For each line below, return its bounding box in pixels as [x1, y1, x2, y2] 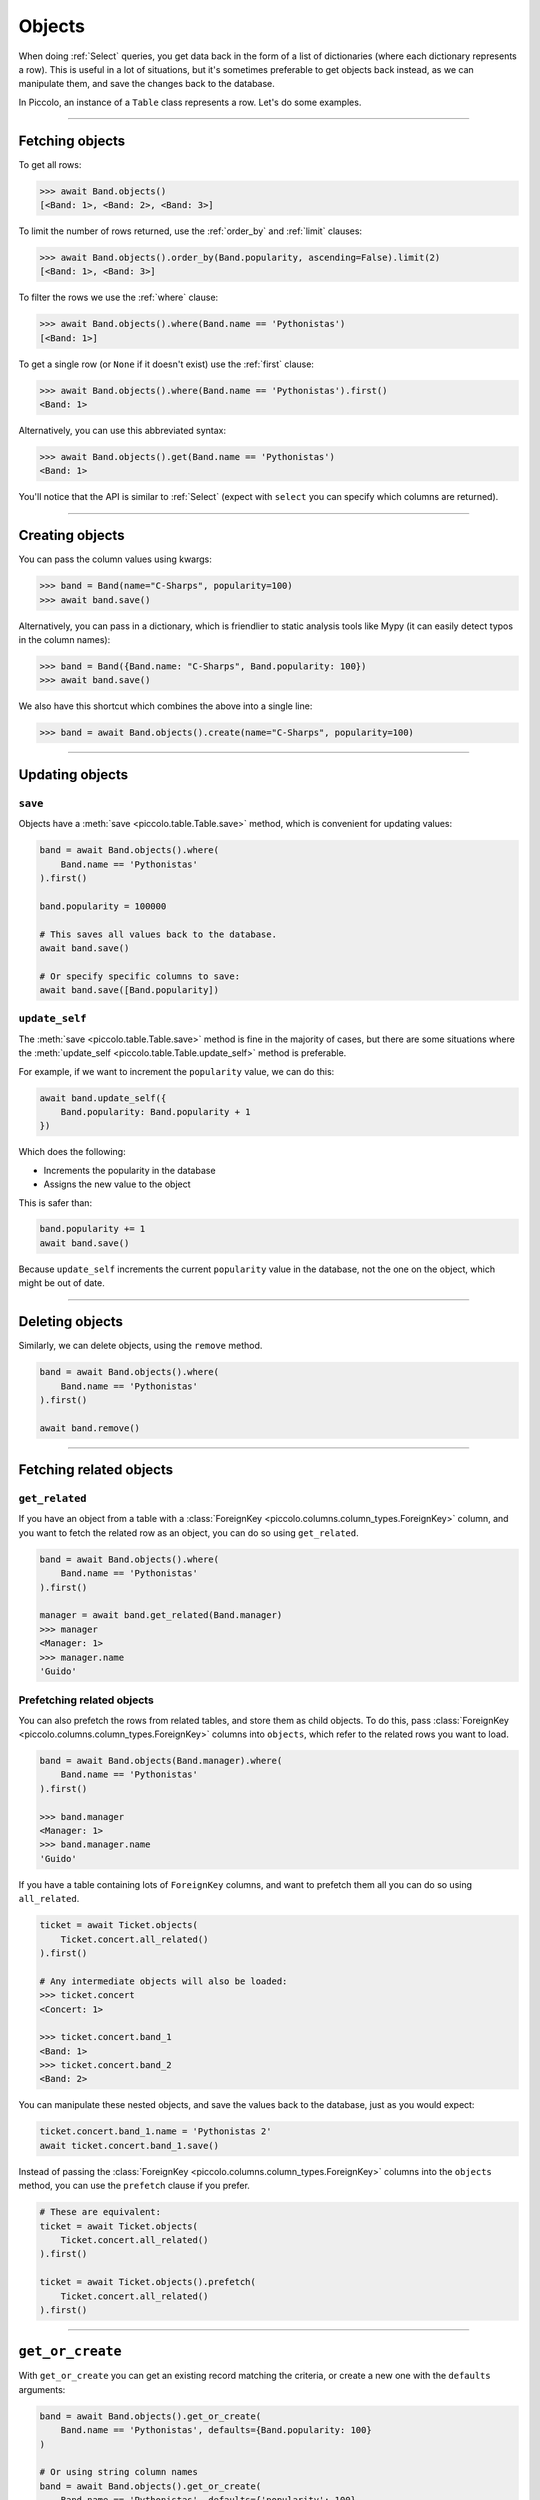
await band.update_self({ [39, 1092, 167, 1104]
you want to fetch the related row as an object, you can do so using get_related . [18, 1526, 359, 1539]
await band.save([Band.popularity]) [39, 985, 220, 996]
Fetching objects [18, 132, 126, 149]
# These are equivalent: [39, 2206, 162, 2218]
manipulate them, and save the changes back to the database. [18, 78, 275, 90]
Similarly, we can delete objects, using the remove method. [18, 1340, 263, 1352]
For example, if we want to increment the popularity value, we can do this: [18, 1065, 335, 1077]
